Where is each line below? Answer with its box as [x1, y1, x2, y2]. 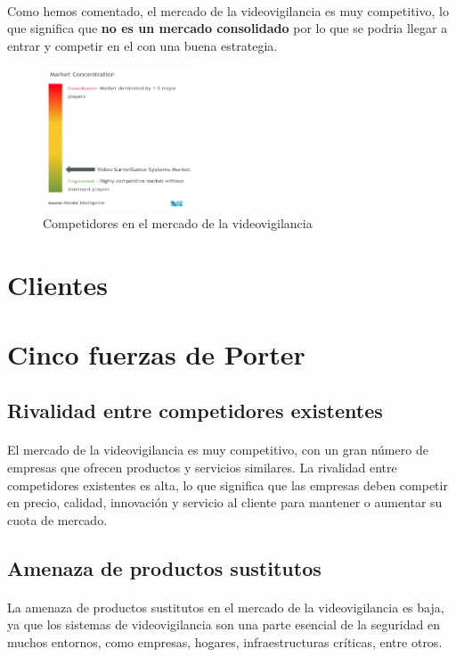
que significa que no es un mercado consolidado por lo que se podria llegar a [7, 19, 448, 37]
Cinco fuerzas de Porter [7, 335, 305, 372]
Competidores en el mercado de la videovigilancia [43, 213, 313, 232]
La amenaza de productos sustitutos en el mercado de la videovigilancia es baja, [7, 597, 444, 616]
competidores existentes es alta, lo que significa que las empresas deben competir [7, 475, 448, 494]
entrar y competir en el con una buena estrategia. [7, 36, 278, 54]
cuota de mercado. [7, 510, 108, 529]
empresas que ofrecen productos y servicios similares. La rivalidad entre [7, 458, 397, 477]
